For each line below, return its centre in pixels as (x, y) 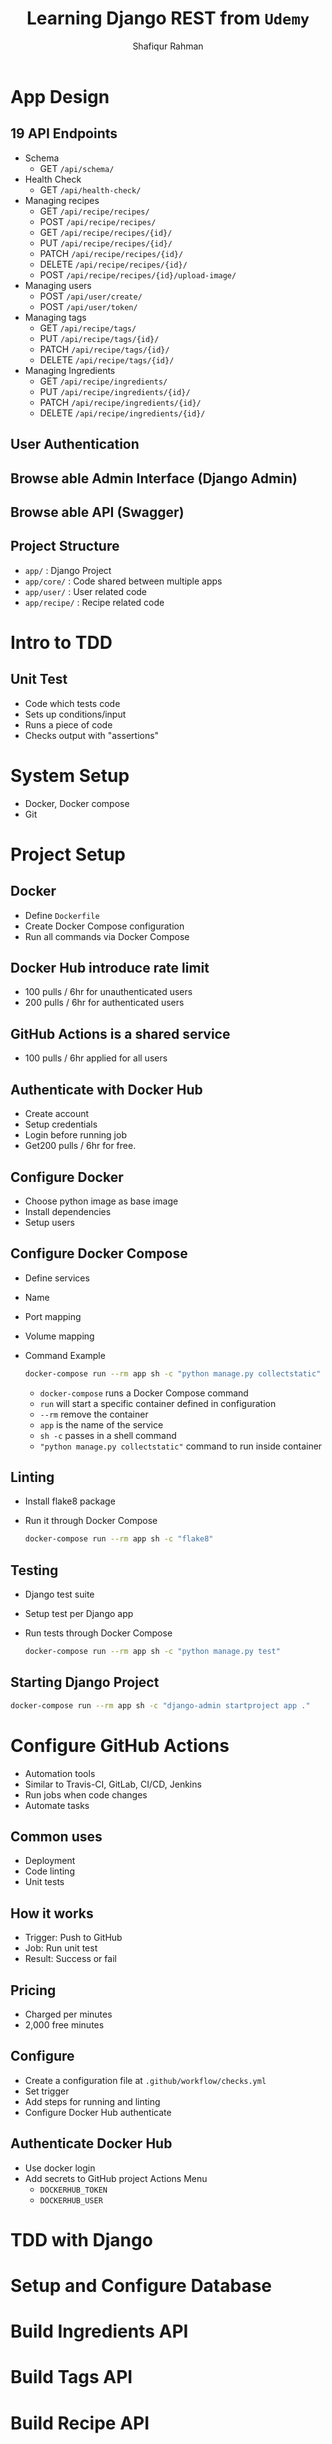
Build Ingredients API (99, 2331)
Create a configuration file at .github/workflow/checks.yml (145, 2080)
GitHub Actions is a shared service (120, 1033)
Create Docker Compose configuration (104, 926)
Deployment (50, 1861)
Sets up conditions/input (75, 714)
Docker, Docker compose (77, 803)
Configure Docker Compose (99, 1253)
